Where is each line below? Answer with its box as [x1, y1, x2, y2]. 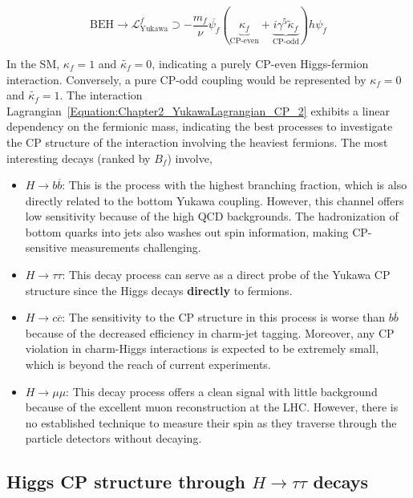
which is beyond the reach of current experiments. [25, 356, 271, 373]
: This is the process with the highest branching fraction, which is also [62, 176, 407, 193]
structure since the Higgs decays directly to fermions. [25, 281, 293, 298]
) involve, [167, 149, 213, 166]
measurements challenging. [70, 239, 201, 256]
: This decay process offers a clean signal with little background [66, 383, 378, 399]
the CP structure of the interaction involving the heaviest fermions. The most [6, 133, 388, 150]
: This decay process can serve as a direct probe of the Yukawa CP [62, 266, 391, 283]
